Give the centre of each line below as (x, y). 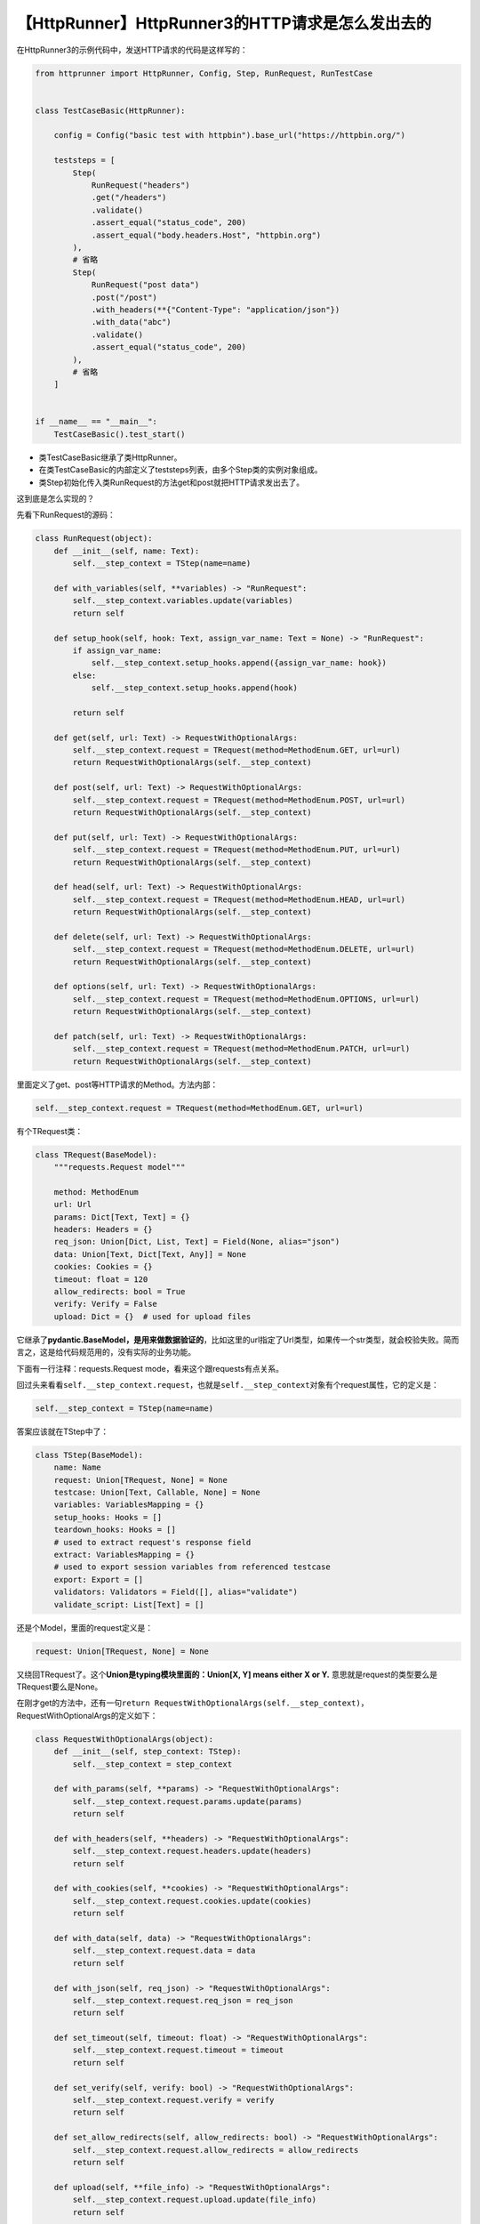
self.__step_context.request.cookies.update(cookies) (192, 1901)
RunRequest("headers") (140, 185)
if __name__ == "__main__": (96, 422)
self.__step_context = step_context (152, 1764)
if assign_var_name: (117, 650)
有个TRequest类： (50, 1131)
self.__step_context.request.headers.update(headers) (192, 1851)
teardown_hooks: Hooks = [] (115, 1530)
